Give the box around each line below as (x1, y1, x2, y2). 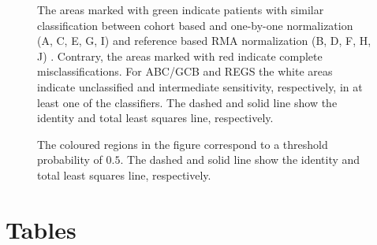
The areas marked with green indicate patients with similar (37, 2, 324, 17)
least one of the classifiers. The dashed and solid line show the (37, 94, 338, 110)
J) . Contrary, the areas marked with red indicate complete (37, 47, 323, 64)
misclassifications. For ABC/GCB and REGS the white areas (37, 63, 333, 80)
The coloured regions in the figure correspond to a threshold (37, 135, 328, 152)
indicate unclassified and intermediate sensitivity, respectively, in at (37, 78, 363, 95)
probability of (37, 151, 103, 168)
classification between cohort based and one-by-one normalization (37, 17, 353, 33)
